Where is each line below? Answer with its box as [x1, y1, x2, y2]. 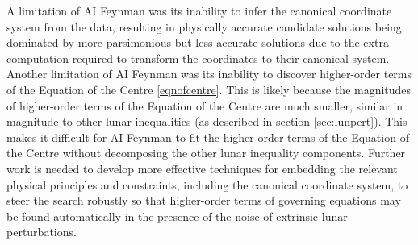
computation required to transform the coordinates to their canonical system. [6, 49, 390, 66]
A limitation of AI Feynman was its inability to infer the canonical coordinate [6, 2, 392, 19]
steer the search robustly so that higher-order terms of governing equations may [6, 192, 401, 209]
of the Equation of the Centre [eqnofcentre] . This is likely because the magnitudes [6, 81, 412, 98]
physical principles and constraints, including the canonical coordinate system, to [6, 176, 408, 193]
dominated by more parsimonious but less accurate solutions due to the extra [6, 34, 389, 51]
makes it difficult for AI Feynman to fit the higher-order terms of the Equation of [6, 128, 409, 145]
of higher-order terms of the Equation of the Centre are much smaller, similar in [6, 97, 403, 114]
